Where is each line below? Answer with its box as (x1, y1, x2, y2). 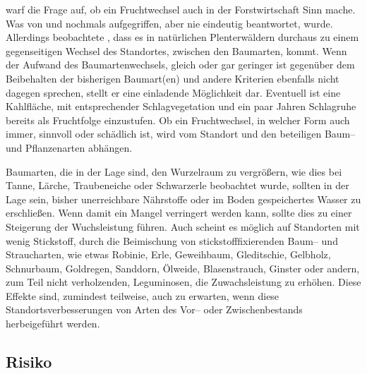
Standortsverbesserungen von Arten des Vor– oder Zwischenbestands (6, 302, 303, 317)
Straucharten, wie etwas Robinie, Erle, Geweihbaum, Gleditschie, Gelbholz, (6, 247, 331, 262)
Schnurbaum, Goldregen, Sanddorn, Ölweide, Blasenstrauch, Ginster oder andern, (6, 260, 360, 275)
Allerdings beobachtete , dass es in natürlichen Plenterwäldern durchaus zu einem (6, 30, 359, 44)
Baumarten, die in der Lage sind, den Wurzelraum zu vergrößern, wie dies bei (6, 164, 342, 179)
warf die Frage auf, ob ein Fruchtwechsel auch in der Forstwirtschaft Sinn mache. (6, 2, 356, 16)
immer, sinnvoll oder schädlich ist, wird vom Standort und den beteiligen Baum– (6, 126, 356, 141)
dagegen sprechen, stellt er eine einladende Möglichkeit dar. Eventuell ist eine (6, 85, 341, 99)
